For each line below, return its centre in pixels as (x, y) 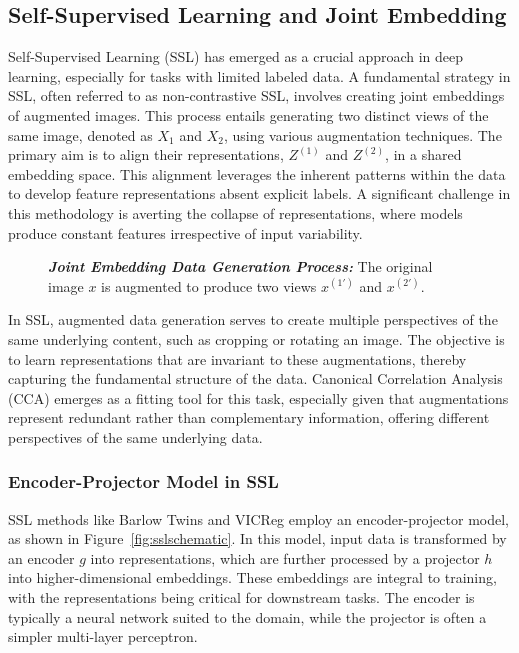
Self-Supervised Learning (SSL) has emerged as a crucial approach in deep (236, 56)
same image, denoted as (80, 134)
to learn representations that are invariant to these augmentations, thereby (237, 358)
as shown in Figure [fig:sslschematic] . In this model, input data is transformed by (257, 538)
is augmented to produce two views (209, 285)
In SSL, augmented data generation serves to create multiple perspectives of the (253, 319)
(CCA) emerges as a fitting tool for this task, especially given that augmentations (258, 397)
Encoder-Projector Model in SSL (143, 481)
